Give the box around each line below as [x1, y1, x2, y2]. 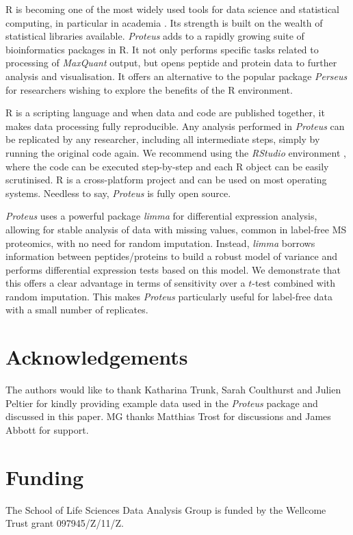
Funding [5, 462, 84, 491]
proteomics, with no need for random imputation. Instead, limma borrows [5, 235, 315, 250]
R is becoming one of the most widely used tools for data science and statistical [5, 2, 339, 16]
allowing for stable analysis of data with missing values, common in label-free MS [5, 222, 347, 236]
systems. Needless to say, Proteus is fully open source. [5, 185, 231, 200]
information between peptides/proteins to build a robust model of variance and [5, 249, 337, 263]
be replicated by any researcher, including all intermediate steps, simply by [5, 132, 320, 146]
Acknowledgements [5, 343, 188, 371]
